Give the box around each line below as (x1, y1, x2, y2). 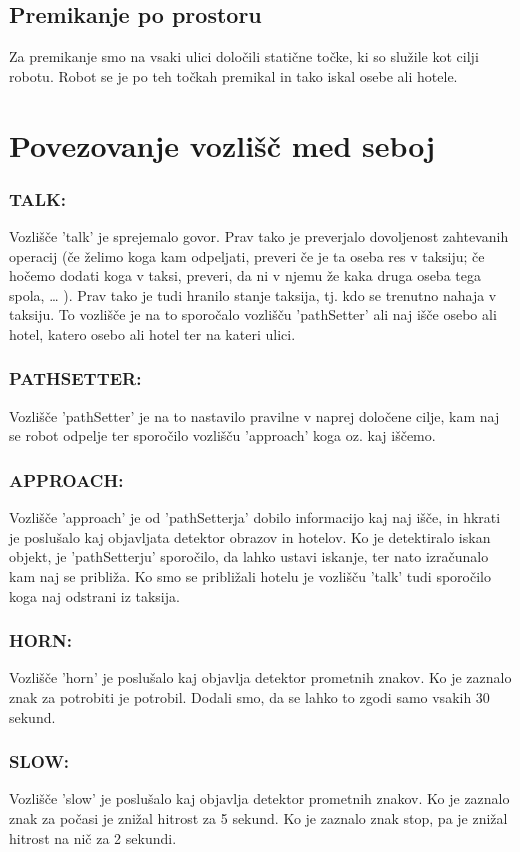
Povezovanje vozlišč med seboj (9, 124, 436, 165)
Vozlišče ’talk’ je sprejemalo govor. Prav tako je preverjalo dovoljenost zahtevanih (9, 225, 509, 246)
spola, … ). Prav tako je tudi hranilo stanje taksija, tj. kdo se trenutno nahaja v (9, 284, 497, 305)
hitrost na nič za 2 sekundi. (9, 827, 177, 848)
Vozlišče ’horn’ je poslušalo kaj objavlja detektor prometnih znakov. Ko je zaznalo (9, 667, 512, 688)
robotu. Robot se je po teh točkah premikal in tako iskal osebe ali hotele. (9, 65, 458, 86)
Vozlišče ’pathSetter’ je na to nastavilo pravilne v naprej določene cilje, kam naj (9, 405, 500, 426)
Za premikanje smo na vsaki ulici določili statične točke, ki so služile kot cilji (9, 46, 479, 67)
